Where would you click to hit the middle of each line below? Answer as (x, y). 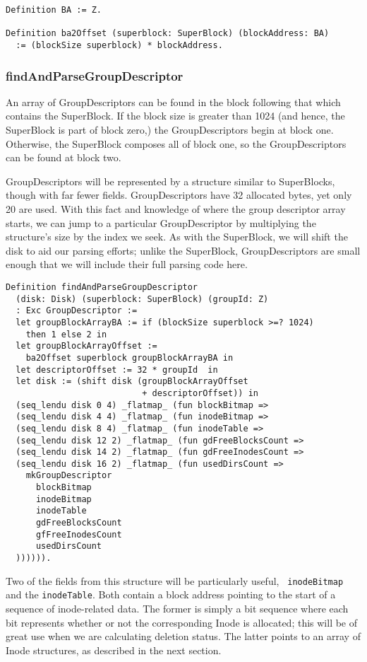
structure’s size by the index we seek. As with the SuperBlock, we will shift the (177, 237)
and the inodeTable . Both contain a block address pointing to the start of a (171, 594)
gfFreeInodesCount (79, 534)
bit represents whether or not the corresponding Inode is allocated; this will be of (182, 622)
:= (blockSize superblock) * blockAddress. (119, 45)
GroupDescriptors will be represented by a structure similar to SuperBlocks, (170, 181)
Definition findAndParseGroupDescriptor (102, 287)
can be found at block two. (64, 157)
